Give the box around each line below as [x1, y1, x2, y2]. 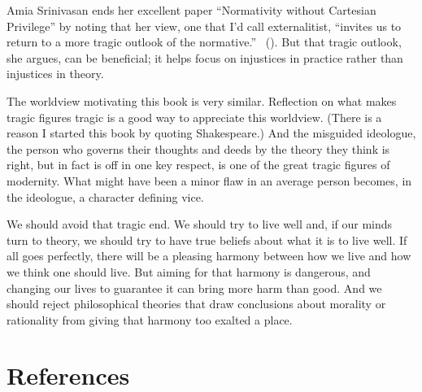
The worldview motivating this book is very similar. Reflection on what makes [7, 92, 397, 109]
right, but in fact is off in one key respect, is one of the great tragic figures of [7, 156, 390, 173]
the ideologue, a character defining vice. [7, 188, 204, 205]
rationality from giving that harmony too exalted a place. [7, 311, 293, 328]
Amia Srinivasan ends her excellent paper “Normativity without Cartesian [7, 2, 376, 18]
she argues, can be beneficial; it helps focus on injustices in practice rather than [7, 49, 403, 66]
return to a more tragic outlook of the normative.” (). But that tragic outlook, [7, 33, 402, 50]
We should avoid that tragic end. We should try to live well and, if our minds [7, 216, 393, 233]
